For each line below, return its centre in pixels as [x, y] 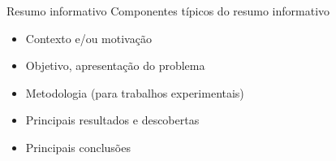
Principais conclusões [78, 147]
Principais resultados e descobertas [112, 120]
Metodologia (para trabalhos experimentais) [135, 92]
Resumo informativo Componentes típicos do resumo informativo [168, 11]
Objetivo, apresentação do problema [115, 65]
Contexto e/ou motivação [88, 38]
